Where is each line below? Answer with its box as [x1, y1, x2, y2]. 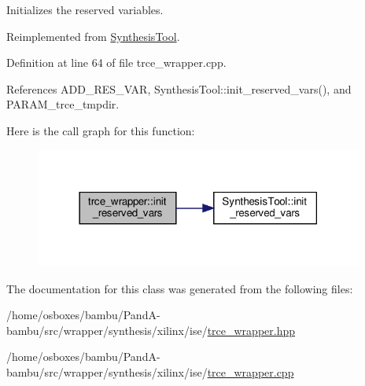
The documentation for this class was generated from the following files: [6, 280, 353, 296]
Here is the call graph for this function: [6, 122, 195, 138]
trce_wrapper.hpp [207, 322, 296, 338]
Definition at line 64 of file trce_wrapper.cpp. [6, 54, 227, 71]
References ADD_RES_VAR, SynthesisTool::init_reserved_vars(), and [6, 80, 352, 97]
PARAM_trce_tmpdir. [6, 96, 120, 112]
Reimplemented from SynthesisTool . [6, 28, 180, 44]
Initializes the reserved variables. [6, 2, 164, 17]
